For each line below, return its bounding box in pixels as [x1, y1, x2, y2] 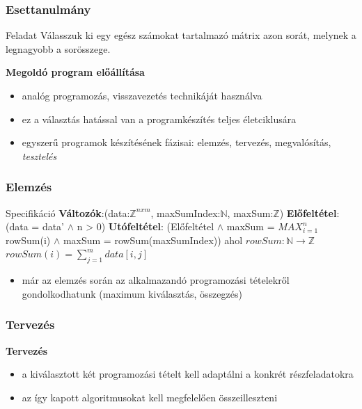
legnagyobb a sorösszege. [6, 41, 111, 56]
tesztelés [22, 148, 57, 163]
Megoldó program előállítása [6, 65, 145, 79]
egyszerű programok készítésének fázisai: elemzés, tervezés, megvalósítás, [22, 135, 331, 150]
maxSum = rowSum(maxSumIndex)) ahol [63, 232, 243, 247]
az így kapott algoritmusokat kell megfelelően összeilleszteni [22, 390, 278, 404]
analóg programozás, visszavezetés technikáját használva [22, 88, 262, 102]
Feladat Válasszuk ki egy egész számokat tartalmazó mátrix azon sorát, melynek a [6, 28, 356, 42]
